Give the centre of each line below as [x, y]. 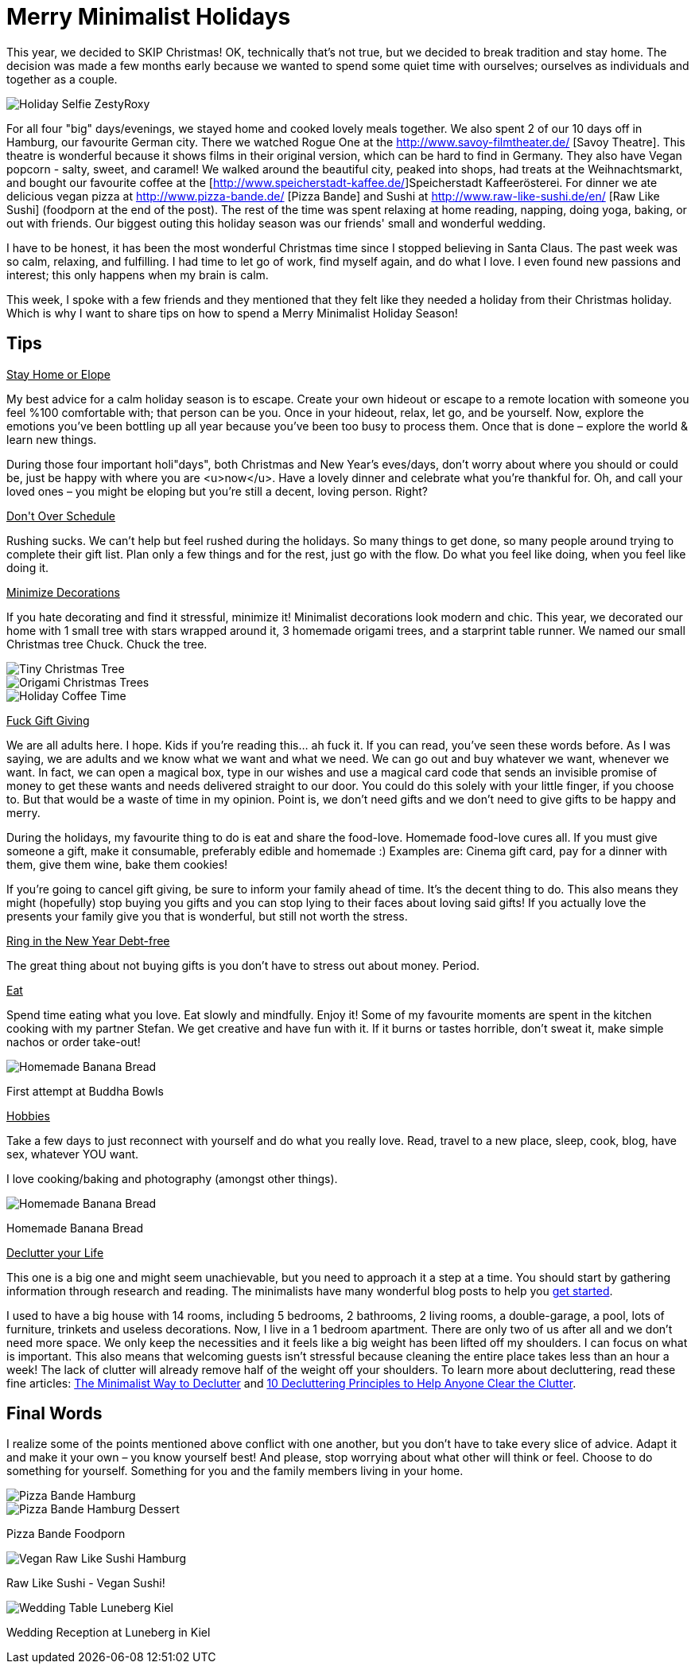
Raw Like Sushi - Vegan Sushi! [86, 1583]
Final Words [54, 1414]
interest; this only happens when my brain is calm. [138, 274]
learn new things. [52, 439]
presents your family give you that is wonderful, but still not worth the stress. [207, 916]
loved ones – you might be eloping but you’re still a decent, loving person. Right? [217, 491]
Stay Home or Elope [58, 374]
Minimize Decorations [63, 592]
